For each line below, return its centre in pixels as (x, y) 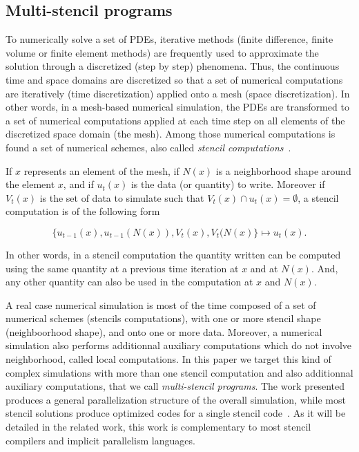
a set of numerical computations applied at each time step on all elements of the (175, 120)
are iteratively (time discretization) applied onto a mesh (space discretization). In (178, 93)
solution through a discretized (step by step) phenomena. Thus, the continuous (173, 66)
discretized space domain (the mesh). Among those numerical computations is (171, 134)
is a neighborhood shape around (283, 170)
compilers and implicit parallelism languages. (100, 440)
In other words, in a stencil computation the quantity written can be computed (173, 254)
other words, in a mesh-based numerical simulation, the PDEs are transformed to (177, 107)
